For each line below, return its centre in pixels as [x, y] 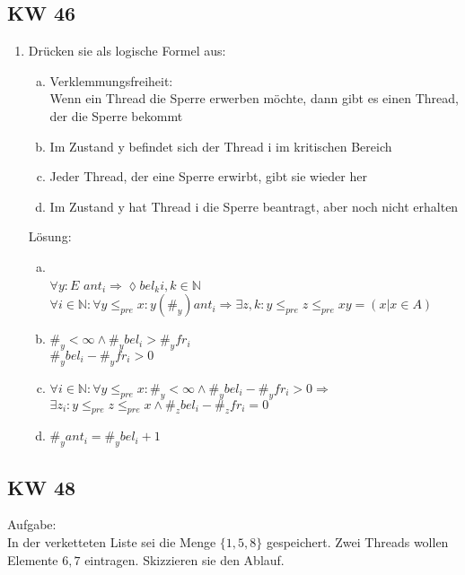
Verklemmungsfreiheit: [111, 80]
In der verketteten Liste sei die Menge [112, 541]
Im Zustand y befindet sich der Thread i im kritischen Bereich [221, 146]
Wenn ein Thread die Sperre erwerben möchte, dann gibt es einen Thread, [254, 98]
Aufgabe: [32, 524]
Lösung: [50, 236]
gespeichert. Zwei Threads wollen [357, 541]
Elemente [33, 559]
